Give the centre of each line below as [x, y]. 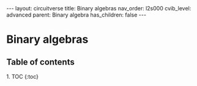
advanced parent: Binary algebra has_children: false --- [76, 15]
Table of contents [40, 62]
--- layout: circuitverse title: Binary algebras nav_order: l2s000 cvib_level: [99, 8]
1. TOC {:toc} [22, 77]
